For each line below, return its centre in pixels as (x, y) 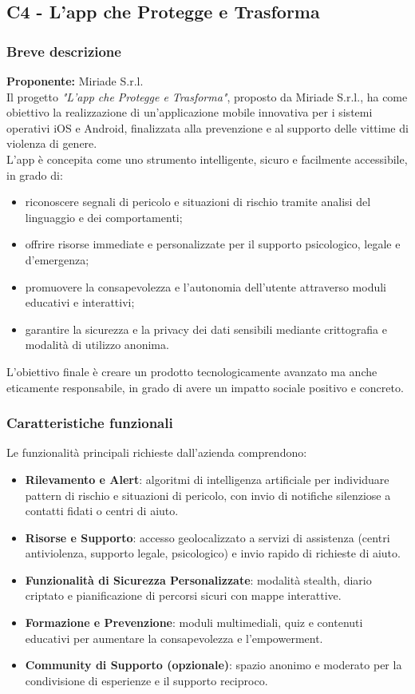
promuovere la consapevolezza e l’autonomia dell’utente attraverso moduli (206, 286)
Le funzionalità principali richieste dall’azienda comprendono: (157, 452)
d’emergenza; (57, 259)
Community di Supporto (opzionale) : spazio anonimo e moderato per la (213, 665)
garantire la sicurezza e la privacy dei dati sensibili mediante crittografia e (206, 329)
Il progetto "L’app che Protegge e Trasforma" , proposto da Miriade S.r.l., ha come (207, 96)
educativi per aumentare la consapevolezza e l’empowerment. (174, 638)
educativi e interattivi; (80, 302)
